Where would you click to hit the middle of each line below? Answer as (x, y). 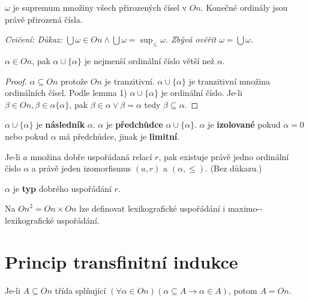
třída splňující (80, 290)
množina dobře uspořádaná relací (91, 156)
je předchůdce (134, 124)
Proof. (16, 81)
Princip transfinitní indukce (121, 261)
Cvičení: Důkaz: (34, 39)
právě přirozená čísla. (44, 19)
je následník (61, 124)
